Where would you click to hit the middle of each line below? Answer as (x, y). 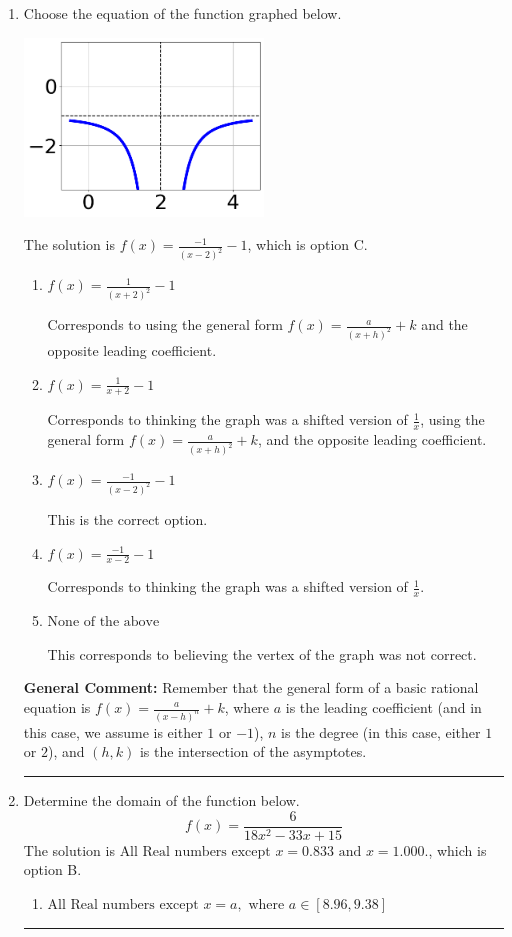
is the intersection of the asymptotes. (253, 751)
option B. (52, 869)
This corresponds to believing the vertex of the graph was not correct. (262, 653)
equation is (57, 707)
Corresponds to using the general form (165, 324)
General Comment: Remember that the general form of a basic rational (251, 687)
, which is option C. (307, 244)
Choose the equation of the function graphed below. (182, 13)
